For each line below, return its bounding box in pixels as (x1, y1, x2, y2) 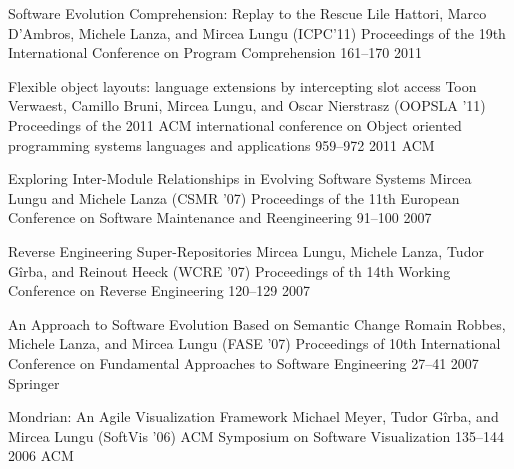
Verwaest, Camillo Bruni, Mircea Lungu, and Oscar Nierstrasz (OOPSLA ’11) (8, 95, 486, 116)
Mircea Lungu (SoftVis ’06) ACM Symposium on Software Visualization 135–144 (8, 425, 505, 446)
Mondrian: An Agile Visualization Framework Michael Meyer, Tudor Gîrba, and (8, 406, 499, 427)
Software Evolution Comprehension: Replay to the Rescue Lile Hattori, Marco (8, 3, 487, 23)
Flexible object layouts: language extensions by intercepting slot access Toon (8, 75, 477, 96)
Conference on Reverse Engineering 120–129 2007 (8, 280, 310, 301)
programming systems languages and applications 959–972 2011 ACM (8, 134, 435, 155)
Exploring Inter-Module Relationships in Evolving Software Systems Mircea (8, 168, 472, 189)
